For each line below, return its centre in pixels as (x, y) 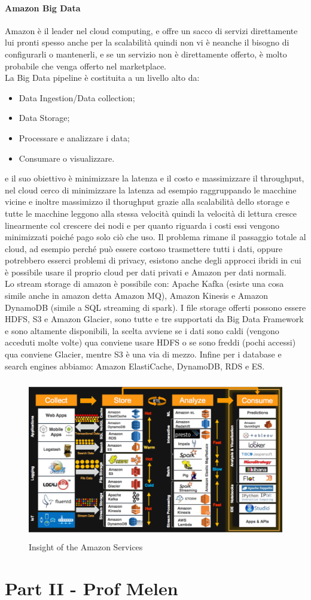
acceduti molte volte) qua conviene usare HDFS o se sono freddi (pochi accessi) (150, 342)
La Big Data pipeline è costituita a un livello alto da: (102, 78)
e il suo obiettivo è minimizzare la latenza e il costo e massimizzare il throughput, (155, 178)
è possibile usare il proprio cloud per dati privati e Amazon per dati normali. (146, 272)
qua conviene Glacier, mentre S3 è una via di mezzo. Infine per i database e (143, 354)
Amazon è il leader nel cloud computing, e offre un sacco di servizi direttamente (151, 30)
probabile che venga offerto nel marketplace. (86, 66)
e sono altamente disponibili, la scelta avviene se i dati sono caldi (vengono (142, 330)
